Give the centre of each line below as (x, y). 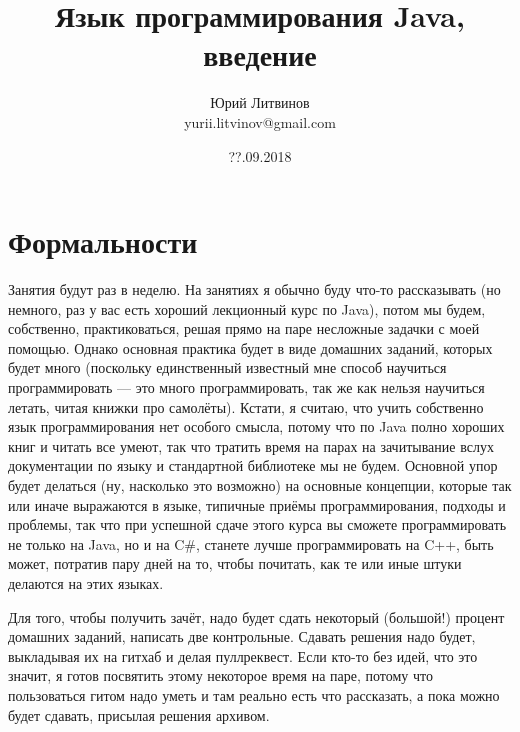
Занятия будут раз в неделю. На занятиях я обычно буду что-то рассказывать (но (254, 289)
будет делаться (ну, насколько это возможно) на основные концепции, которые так (260, 484)
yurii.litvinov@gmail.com (260, 121)
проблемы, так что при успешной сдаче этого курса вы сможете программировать (257, 524)
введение (260, 54)
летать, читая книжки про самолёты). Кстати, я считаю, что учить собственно (246, 406)
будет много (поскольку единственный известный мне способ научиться (227, 367)
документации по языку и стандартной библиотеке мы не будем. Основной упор (253, 465)
